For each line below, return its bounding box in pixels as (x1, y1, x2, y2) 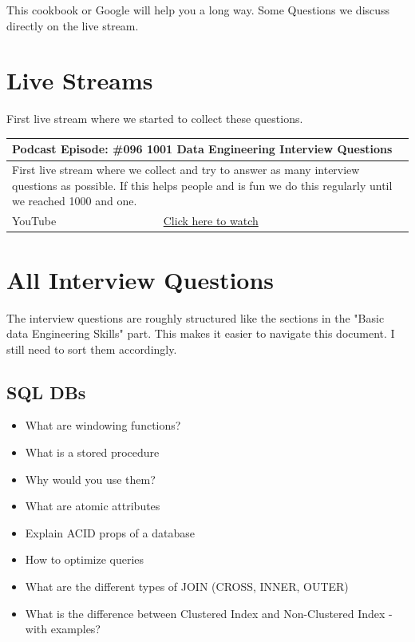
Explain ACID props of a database (25, 524, 195, 541)
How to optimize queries (25, 551, 144, 568)
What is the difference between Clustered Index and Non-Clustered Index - (25, 604, 393, 621)
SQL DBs (6, 379, 86, 404)
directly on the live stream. (6, 17, 139, 34)
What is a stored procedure (25, 444, 160, 461)
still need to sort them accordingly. (6, 340, 177, 357)
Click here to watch (163, 212, 259, 229)
